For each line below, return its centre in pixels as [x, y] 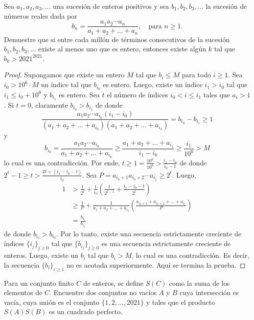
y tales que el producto [181, 302]
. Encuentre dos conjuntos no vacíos [103, 292]
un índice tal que [66, 84]
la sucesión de [226, 6]
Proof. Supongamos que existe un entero [64, 75]
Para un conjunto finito [39, 283]
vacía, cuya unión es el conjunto [52, 302]
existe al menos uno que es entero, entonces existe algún [122, 49]
